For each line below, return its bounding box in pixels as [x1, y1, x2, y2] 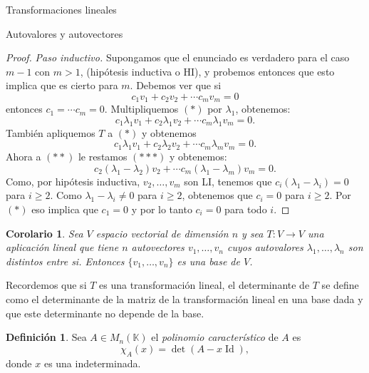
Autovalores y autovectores [6, 26, 123, 41]
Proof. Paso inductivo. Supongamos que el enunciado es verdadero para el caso [6, 50, 350, 65]
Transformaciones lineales [6, 2, 117, 16]
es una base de [177, 253, 240, 268]
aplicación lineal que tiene [6, 240, 119, 255]
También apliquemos [6, 125, 95, 140]
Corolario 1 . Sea [6, 225, 83, 240]
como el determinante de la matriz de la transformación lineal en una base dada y [6, 291, 363, 306]
